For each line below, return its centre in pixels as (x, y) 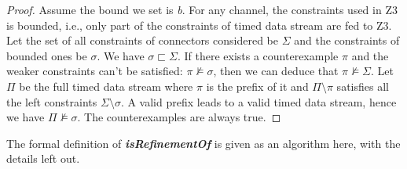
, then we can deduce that (276, 71)
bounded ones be (47, 55)
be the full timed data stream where (106, 86)
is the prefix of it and (257, 86)
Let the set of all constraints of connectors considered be (142, 40)
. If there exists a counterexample (258, 55)
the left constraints (52, 101)
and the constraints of (347, 40)
